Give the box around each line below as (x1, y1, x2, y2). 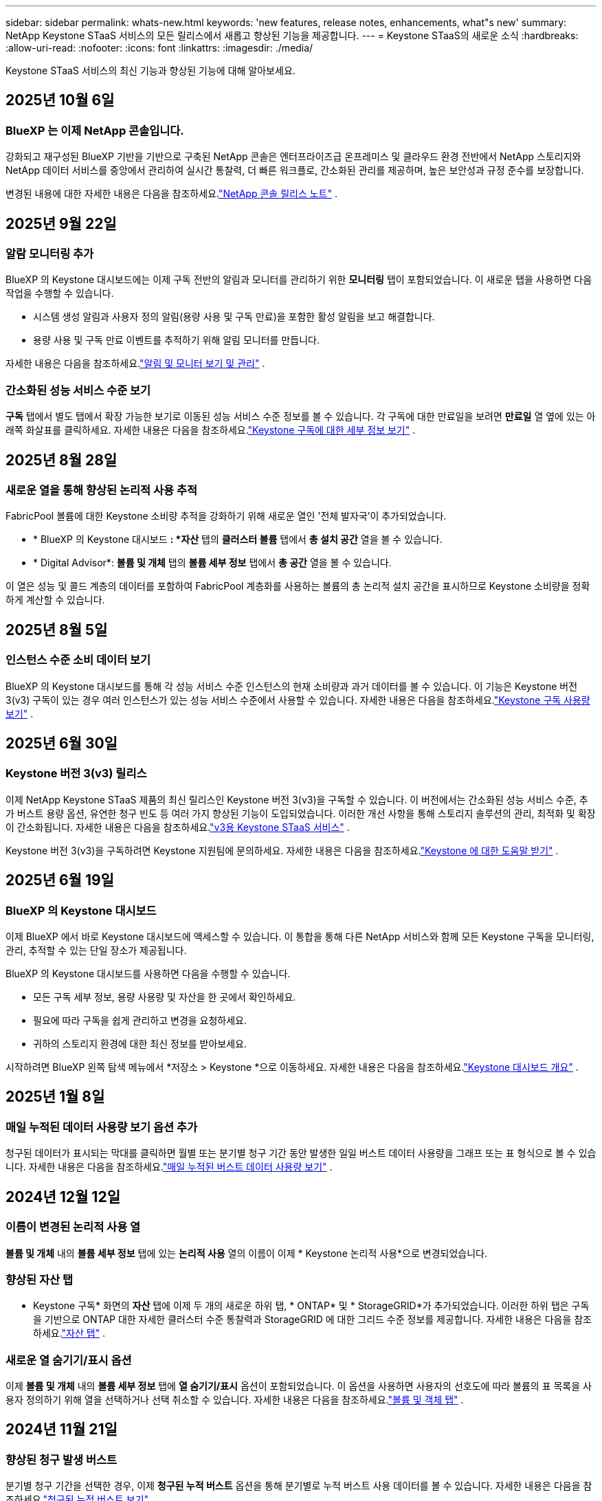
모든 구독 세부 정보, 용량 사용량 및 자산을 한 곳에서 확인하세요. (33, 991, 296, 1003)
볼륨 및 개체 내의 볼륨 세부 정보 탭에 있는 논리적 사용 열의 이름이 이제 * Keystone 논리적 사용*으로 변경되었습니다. (5, 1247, 487, 1259)
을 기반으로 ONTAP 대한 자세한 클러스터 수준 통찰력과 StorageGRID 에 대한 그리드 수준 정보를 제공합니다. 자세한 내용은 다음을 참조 (33, 1313, 592, 1326)
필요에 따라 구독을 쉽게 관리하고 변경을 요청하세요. (33, 1014, 247, 1027)
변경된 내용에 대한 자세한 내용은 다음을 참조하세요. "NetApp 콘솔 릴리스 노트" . (5, 188, 337, 200)
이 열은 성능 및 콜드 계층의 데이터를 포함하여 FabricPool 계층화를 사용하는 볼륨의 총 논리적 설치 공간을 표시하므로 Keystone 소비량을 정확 (5, 580, 590, 592)
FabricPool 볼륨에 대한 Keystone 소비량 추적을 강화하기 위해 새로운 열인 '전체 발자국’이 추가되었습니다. (5, 510, 447, 522)
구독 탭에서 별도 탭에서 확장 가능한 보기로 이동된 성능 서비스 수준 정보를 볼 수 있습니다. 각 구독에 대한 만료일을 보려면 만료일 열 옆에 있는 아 (5, 410, 596, 423)
